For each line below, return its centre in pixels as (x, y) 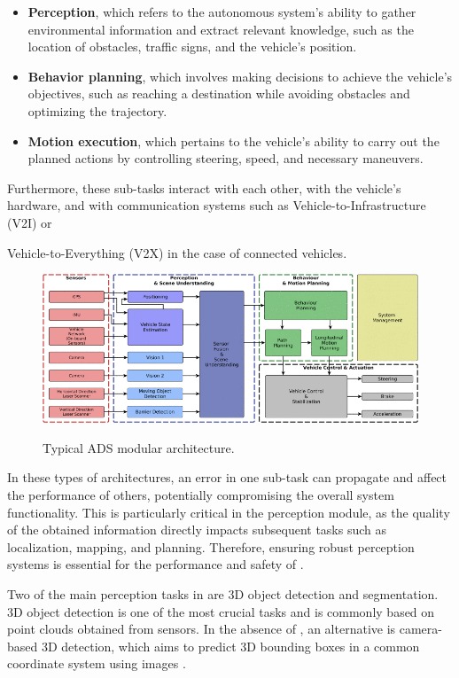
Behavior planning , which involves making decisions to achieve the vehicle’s (240, 76)
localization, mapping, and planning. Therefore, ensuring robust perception (211, 546)
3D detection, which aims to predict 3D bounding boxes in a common (230, 646)
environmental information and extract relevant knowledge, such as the (221, 29)
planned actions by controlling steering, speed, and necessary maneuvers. (226, 158)
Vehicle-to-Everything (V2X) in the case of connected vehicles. (177, 252)
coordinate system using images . (97, 663)
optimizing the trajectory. (97, 110)
